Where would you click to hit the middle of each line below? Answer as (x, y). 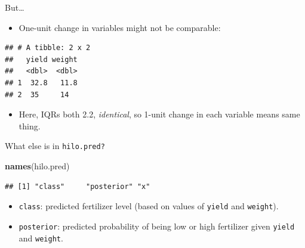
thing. (30, 125)
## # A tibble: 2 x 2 (48, 48)
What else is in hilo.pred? (55, 146)
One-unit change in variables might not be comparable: (120, 27)
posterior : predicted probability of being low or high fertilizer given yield (157, 226)
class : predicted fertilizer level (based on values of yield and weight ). (149, 206)
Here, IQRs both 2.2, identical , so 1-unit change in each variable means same (159, 114)
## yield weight (41, 59)
